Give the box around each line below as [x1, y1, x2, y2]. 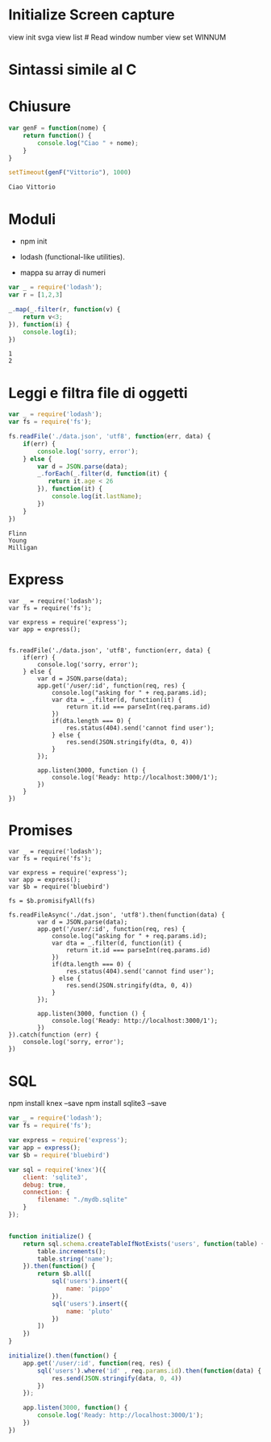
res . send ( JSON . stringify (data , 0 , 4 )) [51, 1374, 182, 1382]
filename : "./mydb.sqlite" [37, 1195, 128, 1204]
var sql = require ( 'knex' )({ [8, 1166, 106, 1174]
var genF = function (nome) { [8, 124, 106, 132]
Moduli [8, 210, 56, 228]
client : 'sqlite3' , [23, 1173, 89, 1182]
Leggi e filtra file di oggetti [8, 384, 188, 402]
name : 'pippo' [65, 1285, 114, 1293]
